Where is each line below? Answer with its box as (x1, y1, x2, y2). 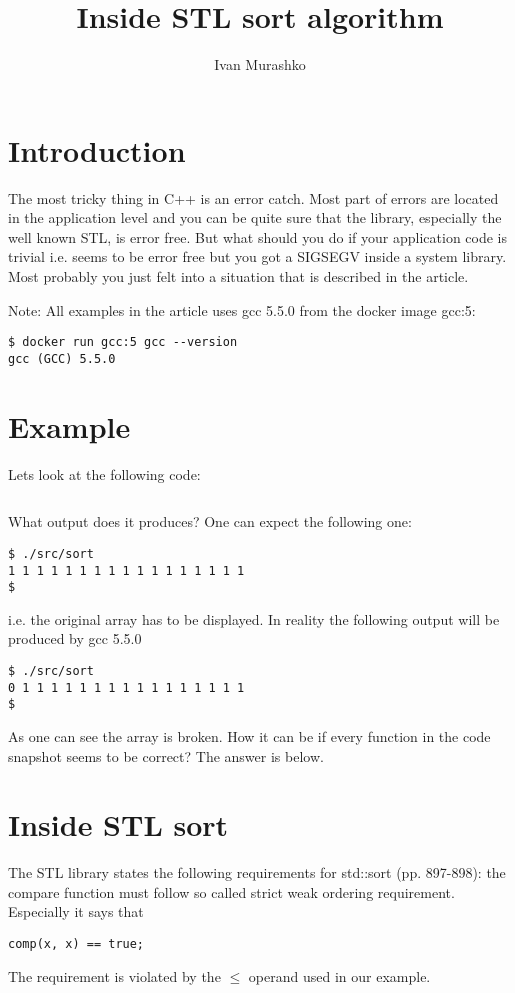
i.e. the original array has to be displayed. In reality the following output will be (8, 608, 500, 629)
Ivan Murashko (214, 54, 306, 75)
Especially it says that (8, 901, 144, 922)
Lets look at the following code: (8, 463, 201, 484)
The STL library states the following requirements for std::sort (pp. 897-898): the (8, 862, 506, 883)
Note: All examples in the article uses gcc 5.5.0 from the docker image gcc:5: (8, 299, 476, 320)
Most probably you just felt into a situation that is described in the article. (8, 266, 469, 287)
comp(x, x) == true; (8, 937, 145, 952)
